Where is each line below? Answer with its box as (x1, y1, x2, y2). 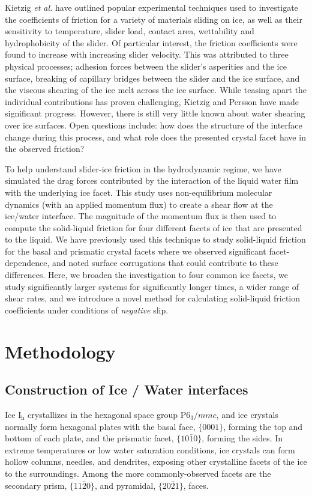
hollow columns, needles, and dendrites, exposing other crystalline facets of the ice (5, 455, 307, 468)
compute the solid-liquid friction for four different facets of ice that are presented (5, 221, 302, 234)
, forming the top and (223, 420, 303, 432)
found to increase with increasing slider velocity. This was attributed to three (5, 48, 289, 61)
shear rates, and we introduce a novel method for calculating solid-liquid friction (5, 292, 301, 304)
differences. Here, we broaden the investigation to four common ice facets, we (5, 268, 289, 281)
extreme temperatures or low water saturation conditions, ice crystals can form (5, 443, 295, 456)
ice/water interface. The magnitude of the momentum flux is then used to (5, 210, 277, 222)
